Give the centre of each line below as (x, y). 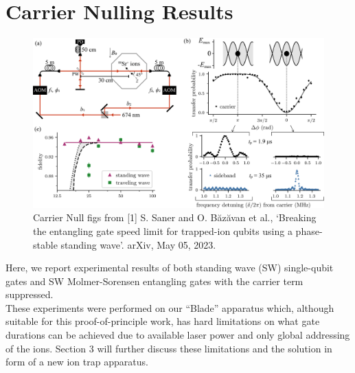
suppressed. (30, 294)
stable (45, 244)
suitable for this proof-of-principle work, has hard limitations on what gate (163, 321)
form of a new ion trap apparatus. (77, 362)
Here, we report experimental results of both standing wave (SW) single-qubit (170, 268)
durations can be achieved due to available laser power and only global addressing (178, 335)
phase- (309, 230)
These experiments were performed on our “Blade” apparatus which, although (170, 307)
